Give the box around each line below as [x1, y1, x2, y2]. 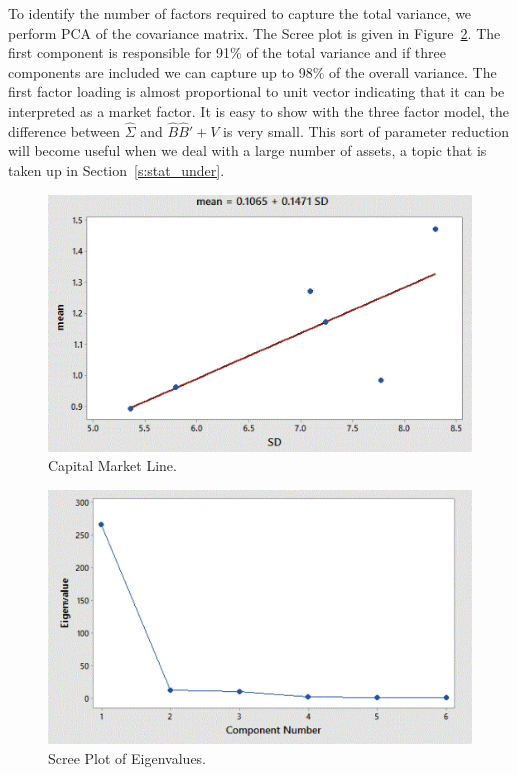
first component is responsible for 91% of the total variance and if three [8, 42, 447, 63]
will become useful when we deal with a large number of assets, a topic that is [8, 140, 487, 161]
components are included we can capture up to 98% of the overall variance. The [8, 61, 497, 82]
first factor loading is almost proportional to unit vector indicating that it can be [8, 81, 505, 102]
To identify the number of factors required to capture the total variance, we [8, 3, 472, 23]
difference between [8, 120, 121, 141]
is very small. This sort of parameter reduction [223, 120, 510, 141]
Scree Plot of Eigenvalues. [48, 747, 207, 768]
